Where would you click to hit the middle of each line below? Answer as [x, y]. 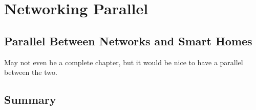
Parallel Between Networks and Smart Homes [128, 40]
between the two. [31, 72]
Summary [30, 100]
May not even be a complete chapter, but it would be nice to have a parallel [124, 62]
